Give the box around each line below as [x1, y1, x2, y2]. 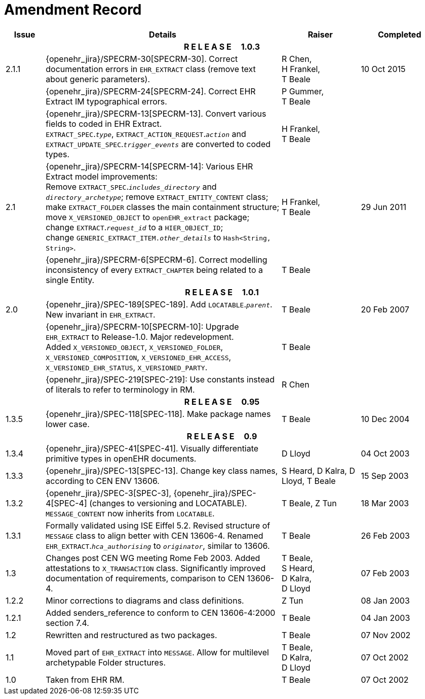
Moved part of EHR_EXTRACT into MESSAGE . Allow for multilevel [46, 647, 269, 657]
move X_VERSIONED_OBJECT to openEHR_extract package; [46, 212, 250, 222]
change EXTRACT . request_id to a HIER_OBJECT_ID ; [46, 222, 223, 232]
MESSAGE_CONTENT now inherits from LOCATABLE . [46, 508, 215, 518]
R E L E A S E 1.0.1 [185, 287, 259, 297]
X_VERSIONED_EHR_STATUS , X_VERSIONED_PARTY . [46, 362, 208, 372]
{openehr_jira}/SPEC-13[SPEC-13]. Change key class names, [46, 465, 278, 476]
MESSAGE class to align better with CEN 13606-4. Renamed [46, 530, 263, 541]
